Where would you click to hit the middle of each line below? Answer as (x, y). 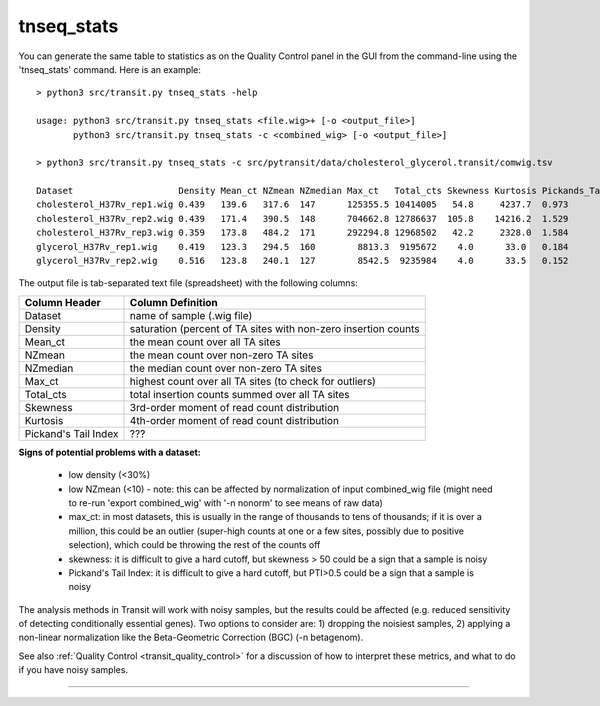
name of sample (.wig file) (191, 315)
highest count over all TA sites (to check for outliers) (253, 381)
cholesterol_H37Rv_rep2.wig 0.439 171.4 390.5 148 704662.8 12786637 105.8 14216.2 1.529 (302, 218)
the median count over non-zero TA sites (225, 368)
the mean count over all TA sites (205, 342)
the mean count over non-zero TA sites (221, 355)
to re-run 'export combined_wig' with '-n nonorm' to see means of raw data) (226, 502)
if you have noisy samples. (73, 670)
